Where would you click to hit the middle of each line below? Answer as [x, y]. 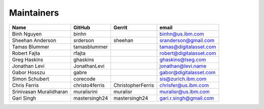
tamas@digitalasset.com [188, 46]
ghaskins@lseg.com [183, 60]
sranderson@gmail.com [187, 40]
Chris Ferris [25, 85]
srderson [84, 40]
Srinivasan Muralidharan [40, 91]
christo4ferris [89, 85]
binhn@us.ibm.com [182, 34]
